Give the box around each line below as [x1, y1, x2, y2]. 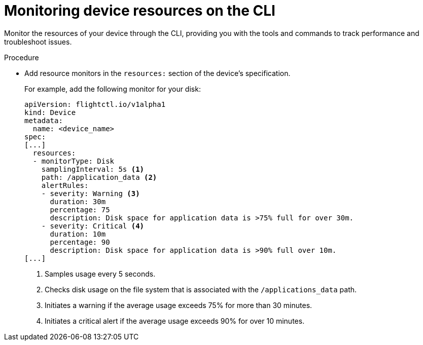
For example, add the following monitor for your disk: [24, 84, 201, 93]
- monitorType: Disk [32, 157, 115, 165]
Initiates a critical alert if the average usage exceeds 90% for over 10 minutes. [45, 316, 305, 325]
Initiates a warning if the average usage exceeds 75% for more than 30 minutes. [45, 300, 312, 310]
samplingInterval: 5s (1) [41, 165, 145, 173]
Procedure [4, 53, 39, 62]
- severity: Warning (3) [41, 189, 140, 198]
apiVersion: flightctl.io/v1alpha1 [24, 100, 166, 108]
